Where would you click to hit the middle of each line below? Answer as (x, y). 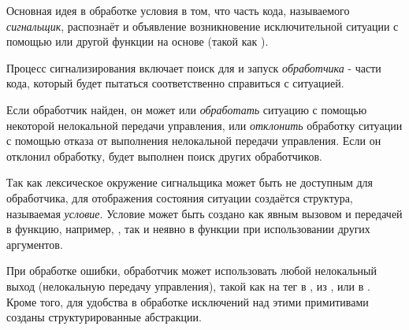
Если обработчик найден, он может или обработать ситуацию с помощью (187, 109)
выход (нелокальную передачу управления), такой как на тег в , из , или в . (188, 286)
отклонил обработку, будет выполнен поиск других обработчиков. (164, 156)
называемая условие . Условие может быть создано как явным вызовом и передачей (204, 213)
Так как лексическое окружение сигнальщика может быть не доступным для (190, 182)
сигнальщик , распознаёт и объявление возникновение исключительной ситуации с (203, 26)
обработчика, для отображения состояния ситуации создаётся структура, (180, 197)
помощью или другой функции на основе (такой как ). (138, 41)
